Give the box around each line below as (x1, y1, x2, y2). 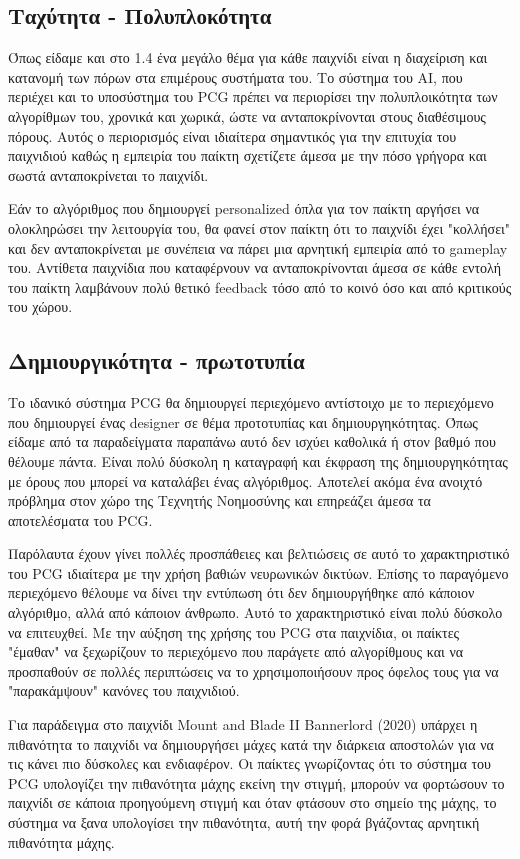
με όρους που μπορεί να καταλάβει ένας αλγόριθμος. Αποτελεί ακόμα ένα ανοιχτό (8, 470, 483, 491)
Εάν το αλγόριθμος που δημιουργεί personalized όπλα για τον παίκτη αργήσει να (8, 198, 480, 219)
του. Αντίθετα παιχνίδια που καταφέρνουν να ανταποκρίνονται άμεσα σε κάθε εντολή (8, 257, 502, 278)
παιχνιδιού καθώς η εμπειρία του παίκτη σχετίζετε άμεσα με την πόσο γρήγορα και (8, 145, 487, 166)
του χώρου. (8, 296, 73, 317)
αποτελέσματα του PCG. (8, 509, 153, 530)
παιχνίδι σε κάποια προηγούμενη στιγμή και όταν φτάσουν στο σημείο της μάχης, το (8, 792, 497, 813)
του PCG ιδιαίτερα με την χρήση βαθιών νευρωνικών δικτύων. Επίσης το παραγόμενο (8, 562, 509, 583)
